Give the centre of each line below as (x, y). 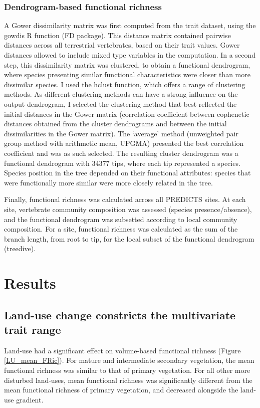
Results (30, 283)
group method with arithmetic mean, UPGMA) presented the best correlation (124, 143)
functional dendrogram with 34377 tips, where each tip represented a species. (122, 163)
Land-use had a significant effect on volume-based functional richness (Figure (122, 350)
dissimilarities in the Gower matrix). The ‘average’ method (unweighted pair (121, 133)
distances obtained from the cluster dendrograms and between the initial (115, 124)
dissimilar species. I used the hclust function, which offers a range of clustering (125, 84)
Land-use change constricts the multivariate (120, 315)
